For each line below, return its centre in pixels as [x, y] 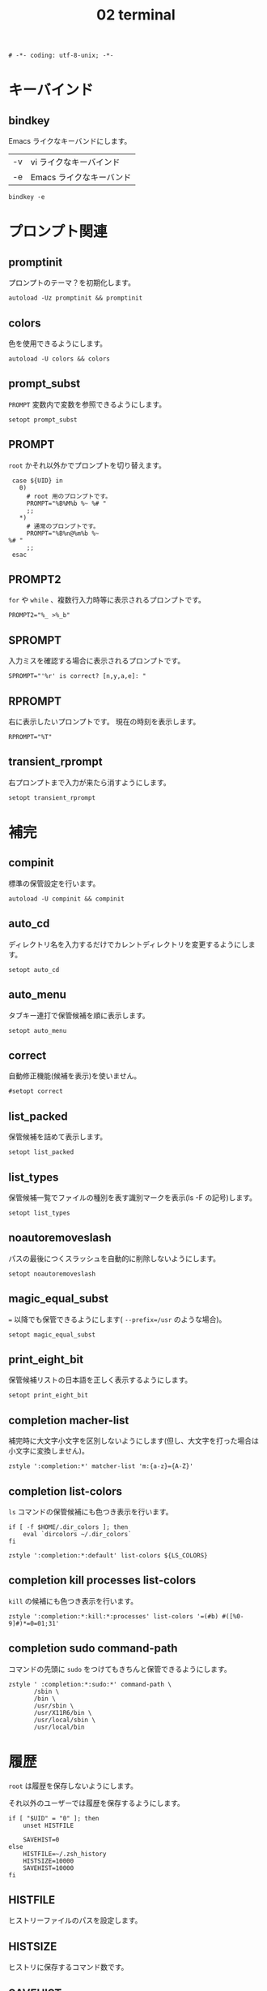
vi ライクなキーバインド [75, 162]
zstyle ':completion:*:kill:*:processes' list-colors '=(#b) [114, 1616]
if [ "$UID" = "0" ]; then [54, 1818]
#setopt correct [36, 1091]
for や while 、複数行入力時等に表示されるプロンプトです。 [107, 600]
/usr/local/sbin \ [64, 1720]
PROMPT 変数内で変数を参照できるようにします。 [87, 404]
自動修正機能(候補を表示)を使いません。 [75, 1076]
